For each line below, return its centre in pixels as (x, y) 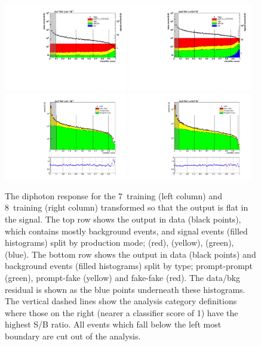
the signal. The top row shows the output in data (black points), (123, 219)
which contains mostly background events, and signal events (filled (126, 231)
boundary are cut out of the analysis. (73, 336)
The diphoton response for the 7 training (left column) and (113, 195)
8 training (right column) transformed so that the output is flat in (127, 207)
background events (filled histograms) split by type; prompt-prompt (129, 266)
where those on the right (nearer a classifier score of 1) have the (122, 312)
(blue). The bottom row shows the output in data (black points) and (130, 254)
